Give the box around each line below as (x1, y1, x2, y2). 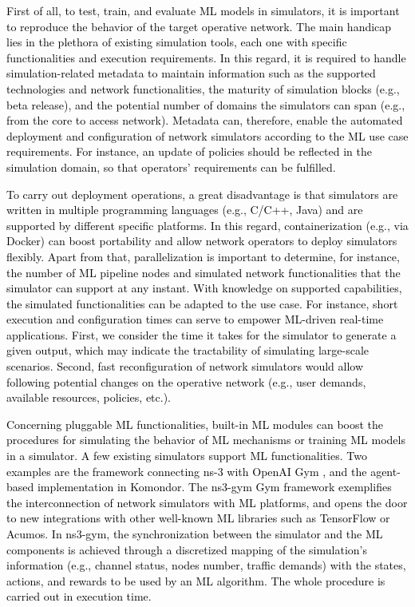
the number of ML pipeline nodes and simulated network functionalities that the (6, 264, 401, 280)
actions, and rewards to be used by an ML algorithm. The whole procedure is (6, 572, 385, 589)
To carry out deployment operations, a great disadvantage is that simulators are (6, 185, 398, 202)
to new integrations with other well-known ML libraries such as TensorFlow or (6, 510, 390, 526)
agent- (370, 462, 401, 479)
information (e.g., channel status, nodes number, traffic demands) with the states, (6, 557, 406, 573)
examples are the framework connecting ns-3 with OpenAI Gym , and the (6, 462, 367, 479)
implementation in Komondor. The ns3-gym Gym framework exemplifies (37, 478, 392, 495)
